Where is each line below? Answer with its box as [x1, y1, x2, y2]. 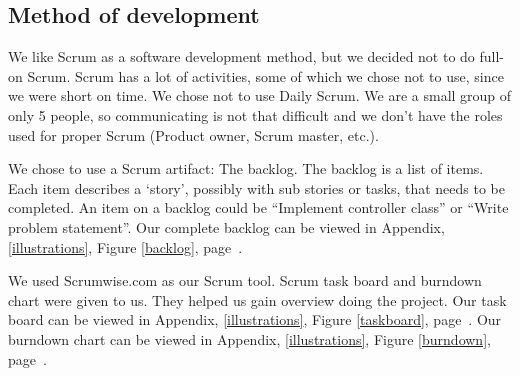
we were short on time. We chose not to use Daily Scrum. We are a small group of [8, 85, 512, 106]
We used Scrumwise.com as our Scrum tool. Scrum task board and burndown [8, 270, 482, 291]
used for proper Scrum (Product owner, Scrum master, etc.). [8, 124, 379, 145]
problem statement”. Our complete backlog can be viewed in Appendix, [8, 216, 445, 237]
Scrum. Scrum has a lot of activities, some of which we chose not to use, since [27, 65, 504, 86]
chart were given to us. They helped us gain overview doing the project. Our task [8, 289, 507, 310]
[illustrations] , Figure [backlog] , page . [8, 236, 243, 257]
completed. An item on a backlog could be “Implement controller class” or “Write [8, 197, 509, 218]
